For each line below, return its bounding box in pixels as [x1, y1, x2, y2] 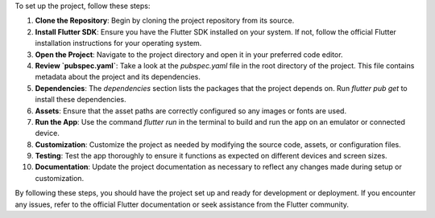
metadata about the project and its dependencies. [35, 72, 201, 82]
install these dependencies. [35, 95, 126, 105]
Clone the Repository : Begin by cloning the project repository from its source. [35, 16, 295, 26]
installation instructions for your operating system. [35, 39, 202, 48]
